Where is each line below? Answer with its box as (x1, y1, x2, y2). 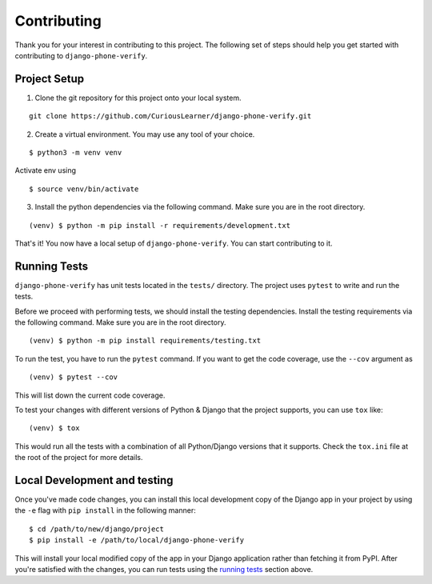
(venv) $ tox (29, 424, 80, 433)
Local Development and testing (14, 473, 174, 487)
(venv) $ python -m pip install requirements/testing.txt (29, 336, 262, 346)
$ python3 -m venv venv (29, 148, 122, 158)
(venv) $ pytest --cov (29, 373, 118, 382)
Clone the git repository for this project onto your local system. (34, 93, 242, 102)
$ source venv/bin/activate (29, 184, 139, 194)
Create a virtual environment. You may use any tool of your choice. (34, 129, 255, 139)
